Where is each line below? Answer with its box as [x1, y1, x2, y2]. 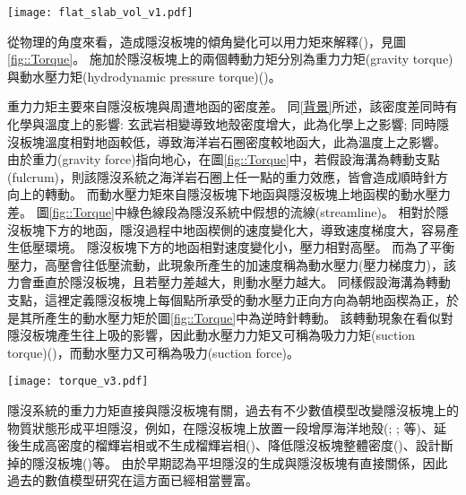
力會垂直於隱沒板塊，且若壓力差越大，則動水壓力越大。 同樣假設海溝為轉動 [7, 273, 451, 291]
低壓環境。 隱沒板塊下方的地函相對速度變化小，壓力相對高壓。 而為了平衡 [19, 238, 455, 256]
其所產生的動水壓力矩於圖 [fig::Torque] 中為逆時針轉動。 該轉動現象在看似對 [19, 308, 453, 326]
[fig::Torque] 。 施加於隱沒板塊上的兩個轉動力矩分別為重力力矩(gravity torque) [7, 49, 453, 68]
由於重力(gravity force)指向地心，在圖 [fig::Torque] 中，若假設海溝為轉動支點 [7, 150, 440, 169]
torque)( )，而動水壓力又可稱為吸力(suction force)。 [7, 343, 300, 361]
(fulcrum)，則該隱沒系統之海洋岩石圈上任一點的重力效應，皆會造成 [7, 167, 399, 186]
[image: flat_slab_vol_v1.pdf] [7, 6, 194, 19]
